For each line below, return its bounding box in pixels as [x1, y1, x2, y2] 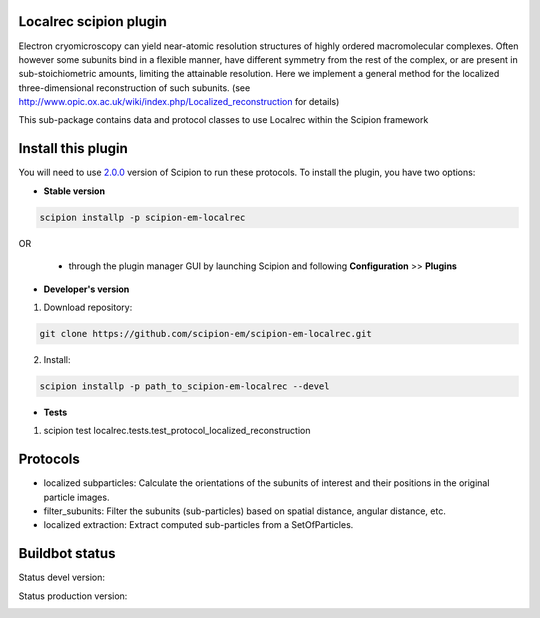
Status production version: [18, 590, 128, 602]
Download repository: [43, 301, 133, 313]
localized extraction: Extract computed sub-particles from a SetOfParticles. [43, 519, 354, 531]
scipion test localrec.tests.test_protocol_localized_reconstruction [43, 425, 311, 437]
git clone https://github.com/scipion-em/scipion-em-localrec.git [39, 328, 372, 339]
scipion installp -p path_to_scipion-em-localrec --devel [39, 380, 330, 392]
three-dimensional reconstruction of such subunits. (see [18, 81, 251, 94]
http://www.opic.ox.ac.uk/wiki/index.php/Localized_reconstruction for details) [18, 96, 340, 108]
